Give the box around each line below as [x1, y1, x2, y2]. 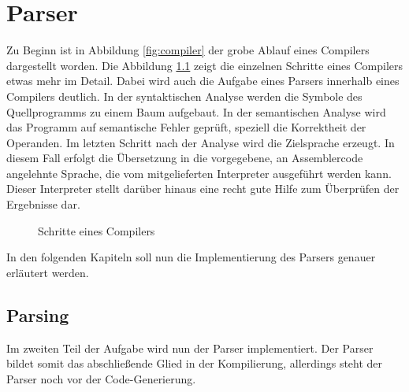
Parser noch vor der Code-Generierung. [6, 370, 196, 386]
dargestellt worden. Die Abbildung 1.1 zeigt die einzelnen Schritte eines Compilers [6, 57, 403, 73]
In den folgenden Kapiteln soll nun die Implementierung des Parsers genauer [6, 249, 376, 265]
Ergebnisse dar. [6, 196, 80, 213]
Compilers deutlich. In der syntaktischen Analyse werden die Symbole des [6, 87, 363, 104]
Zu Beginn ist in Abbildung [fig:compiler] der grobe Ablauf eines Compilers [6, 42, 370, 58]
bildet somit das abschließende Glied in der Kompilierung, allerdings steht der [6, 355, 383, 372]
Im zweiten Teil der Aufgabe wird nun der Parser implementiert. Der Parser [6, 339, 374, 356]
